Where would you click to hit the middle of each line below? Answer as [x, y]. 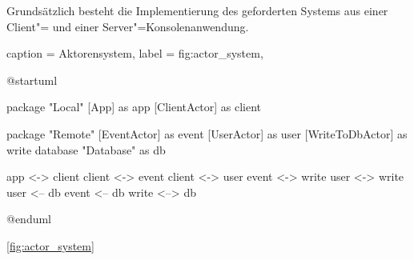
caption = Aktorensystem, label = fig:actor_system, [135, 53]
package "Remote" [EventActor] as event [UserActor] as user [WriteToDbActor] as [207, 133]
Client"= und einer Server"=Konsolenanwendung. [128, 26]
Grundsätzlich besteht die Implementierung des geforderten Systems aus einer [197, 10]
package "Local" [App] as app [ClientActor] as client [134, 107]
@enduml [29, 219]
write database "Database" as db [86, 149]
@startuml [32, 80]
